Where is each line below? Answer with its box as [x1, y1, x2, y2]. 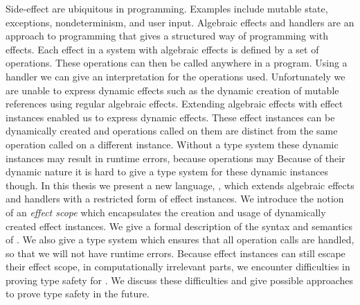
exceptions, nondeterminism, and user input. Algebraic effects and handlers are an [6, 15, 354, 29]
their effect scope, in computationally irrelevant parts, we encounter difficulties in [6, 259, 350, 274]
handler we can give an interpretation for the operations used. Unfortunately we [6, 69, 345, 83]
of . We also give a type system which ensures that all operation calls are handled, [6, 232, 354, 247]
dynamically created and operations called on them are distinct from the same [6, 123, 338, 138]
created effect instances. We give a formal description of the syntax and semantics [6, 218, 353, 233]
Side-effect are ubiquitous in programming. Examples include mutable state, [6, 1, 328, 15]
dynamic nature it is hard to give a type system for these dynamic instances [6, 164, 329, 179]
